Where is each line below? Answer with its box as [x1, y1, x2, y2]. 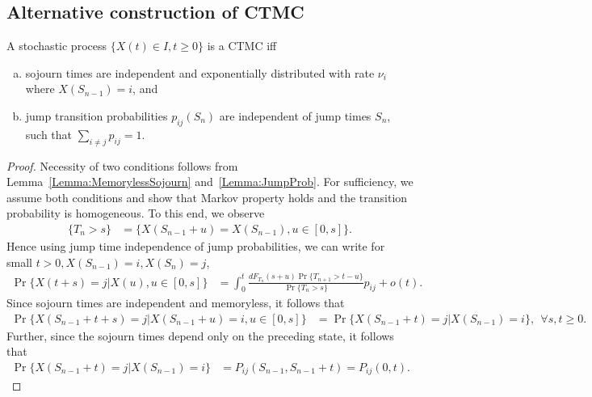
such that [25, 125, 73, 142]
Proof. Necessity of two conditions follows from [6, 157, 238, 174]
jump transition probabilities [25, 107, 168, 124]
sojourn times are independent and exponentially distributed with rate [25, 64, 375, 81]
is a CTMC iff [207, 37, 277, 54]
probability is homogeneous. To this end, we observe [6, 205, 265, 222]
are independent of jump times [219, 107, 372, 124]
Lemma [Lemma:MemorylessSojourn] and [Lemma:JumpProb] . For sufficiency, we [6, 173, 414, 190]
